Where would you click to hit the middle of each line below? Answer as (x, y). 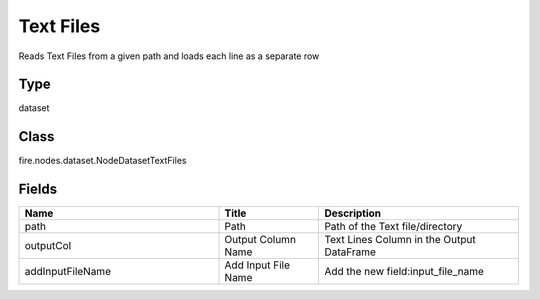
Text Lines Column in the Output (400, 240)
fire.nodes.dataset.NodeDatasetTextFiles (102, 161)
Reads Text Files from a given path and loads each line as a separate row (169, 56)
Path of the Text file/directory (393, 227)
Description (353, 213)
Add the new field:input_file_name (404, 272)
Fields (38, 189)
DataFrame (350, 252)
